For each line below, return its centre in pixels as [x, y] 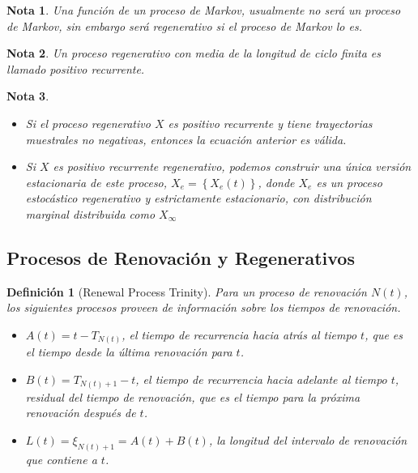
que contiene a [61, 459]
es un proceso [349, 182]
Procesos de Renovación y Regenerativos [181, 257]
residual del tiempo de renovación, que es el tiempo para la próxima [193, 396]
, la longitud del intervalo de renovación [308, 439]
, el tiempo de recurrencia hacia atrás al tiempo [239, 334]
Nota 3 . [28, 96]
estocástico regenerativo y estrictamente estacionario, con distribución [198, 198]
